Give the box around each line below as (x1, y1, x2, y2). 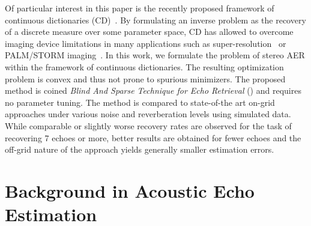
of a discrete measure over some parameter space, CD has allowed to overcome (5, 25, 294, 38)
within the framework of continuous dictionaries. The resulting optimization (5, 60, 284, 73)
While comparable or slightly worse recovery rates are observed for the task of (5, 119, 292, 132)
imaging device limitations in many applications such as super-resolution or (5, 37, 286, 49)
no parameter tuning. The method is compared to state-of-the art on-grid (5, 96, 275, 108)
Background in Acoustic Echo (5, 178, 255, 203)
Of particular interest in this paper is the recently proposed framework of (5, 2, 274, 14)
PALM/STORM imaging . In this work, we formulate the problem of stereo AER (5, 49, 305, 61)
